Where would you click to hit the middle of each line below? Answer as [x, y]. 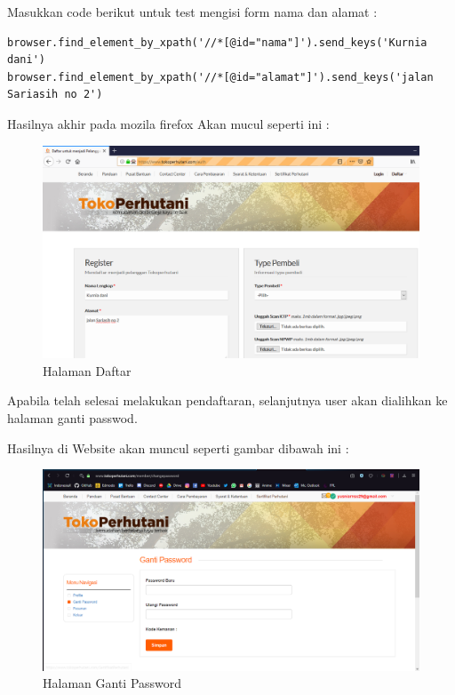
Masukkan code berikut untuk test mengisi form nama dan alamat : [192, 12]
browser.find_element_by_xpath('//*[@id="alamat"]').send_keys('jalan [220, 77]
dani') [26, 60]
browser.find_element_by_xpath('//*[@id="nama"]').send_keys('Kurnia [217, 42]
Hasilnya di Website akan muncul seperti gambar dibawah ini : [178, 447]
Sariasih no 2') [55, 95]
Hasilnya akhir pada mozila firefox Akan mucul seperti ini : [168, 123]
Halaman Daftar [87, 370]
